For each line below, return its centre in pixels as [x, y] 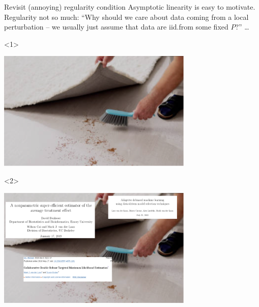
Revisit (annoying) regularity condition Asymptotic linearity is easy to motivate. [130, 7]
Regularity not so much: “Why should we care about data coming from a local [126, 17]
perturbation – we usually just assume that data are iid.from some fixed [116, 27]
